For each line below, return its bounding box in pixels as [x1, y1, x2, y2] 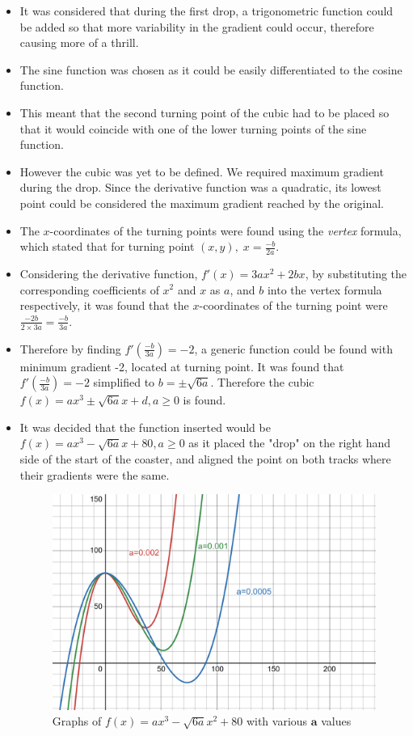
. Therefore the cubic [210, 374, 314, 391]
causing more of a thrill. [19, 34, 139, 51]
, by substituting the [305, 264, 407, 281]
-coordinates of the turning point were [199, 297, 388, 314]
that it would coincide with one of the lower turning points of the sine [19, 120, 367, 137]
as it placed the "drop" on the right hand [188, 434, 391, 451]
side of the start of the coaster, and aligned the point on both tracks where [19, 450, 391, 467]
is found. [183, 391, 226, 408]
